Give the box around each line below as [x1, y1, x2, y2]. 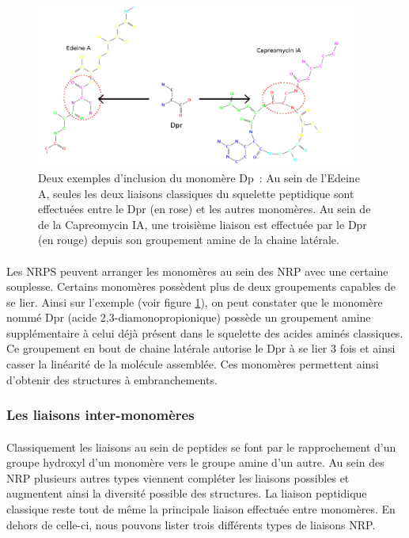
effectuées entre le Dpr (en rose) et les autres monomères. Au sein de [38, 200, 371, 217]
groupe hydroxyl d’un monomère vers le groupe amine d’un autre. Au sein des [6, 454, 384, 471]
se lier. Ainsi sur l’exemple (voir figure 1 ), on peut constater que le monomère [6, 293, 383, 310]
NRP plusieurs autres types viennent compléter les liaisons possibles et [6, 469, 350, 486]
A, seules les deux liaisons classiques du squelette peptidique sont [38, 185, 354, 201]
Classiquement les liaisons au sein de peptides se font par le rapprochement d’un [6, 438, 396, 455]
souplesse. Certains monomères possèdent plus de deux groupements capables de [6, 278, 396, 295]
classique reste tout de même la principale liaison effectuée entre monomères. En [6, 501, 396, 517]
